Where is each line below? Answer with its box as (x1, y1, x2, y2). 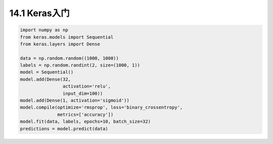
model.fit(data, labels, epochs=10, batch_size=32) (20, 119, 151, 124)
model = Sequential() (20, 69, 74, 75)
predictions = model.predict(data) (20, 126, 108, 131)
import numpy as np (20, 27, 68, 33)
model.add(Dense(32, (20, 76, 71, 82)
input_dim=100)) (62, 91, 103, 96)
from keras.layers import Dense (20, 41, 101, 47)
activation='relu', (62, 84, 111, 89)
